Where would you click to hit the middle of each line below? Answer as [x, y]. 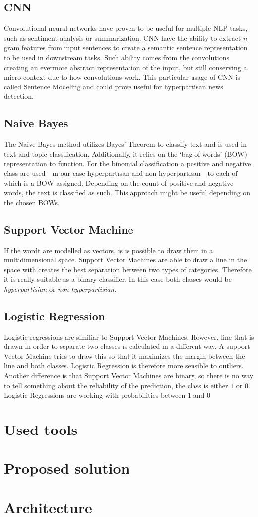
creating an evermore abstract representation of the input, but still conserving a [126, 67]
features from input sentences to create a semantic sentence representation [134, 47]
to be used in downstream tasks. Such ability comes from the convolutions [117, 57]
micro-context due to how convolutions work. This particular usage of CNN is [122, 77]
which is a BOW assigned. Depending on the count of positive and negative [119, 183]
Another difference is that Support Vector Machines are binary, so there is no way [129, 376]
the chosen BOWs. [32, 202]
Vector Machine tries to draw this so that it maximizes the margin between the [125, 356]
